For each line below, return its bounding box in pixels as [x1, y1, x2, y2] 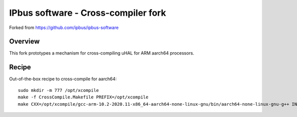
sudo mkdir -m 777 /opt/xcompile [18, 88, 99, 93]
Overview [9, 37, 40, 46]
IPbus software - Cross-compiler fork [9, 7, 166, 18]
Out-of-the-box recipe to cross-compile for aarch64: [9, 76, 117, 82]
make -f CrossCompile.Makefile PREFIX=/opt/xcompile [18, 94, 148, 100]
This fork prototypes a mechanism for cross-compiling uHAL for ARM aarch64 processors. [9, 50, 195, 56]
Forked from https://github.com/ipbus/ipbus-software [9, 25, 119, 30]
